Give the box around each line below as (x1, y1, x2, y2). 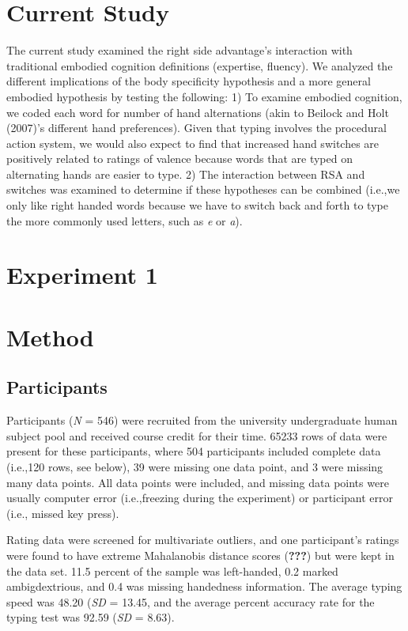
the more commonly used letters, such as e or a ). (6, 212, 243, 229)
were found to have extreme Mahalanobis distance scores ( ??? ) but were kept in (6, 546, 395, 563)
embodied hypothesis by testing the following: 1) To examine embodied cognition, (6, 88, 402, 104)
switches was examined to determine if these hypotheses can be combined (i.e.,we (6, 181, 400, 198)
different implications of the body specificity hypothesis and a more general (6, 73, 371, 89)
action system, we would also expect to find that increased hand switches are (6, 134, 380, 151)
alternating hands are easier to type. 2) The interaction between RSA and (6, 165, 365, 182)
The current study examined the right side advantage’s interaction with (6, 42, 353, 59)
